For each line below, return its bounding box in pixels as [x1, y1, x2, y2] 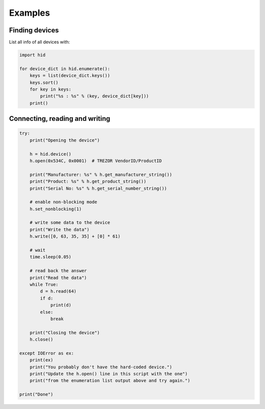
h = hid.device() [29, 151, 72, 157]
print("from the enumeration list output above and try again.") [29, 378, 190, 383]
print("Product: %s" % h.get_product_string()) [29, 179, 147, 184]
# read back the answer [29, 268, 87, 273]
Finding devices [9, 26, 59, 34]
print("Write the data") [29, 226, 90, 232]
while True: [29, 281, 59, 287]
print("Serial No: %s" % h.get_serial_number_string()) [29, 186, 167, 191]
